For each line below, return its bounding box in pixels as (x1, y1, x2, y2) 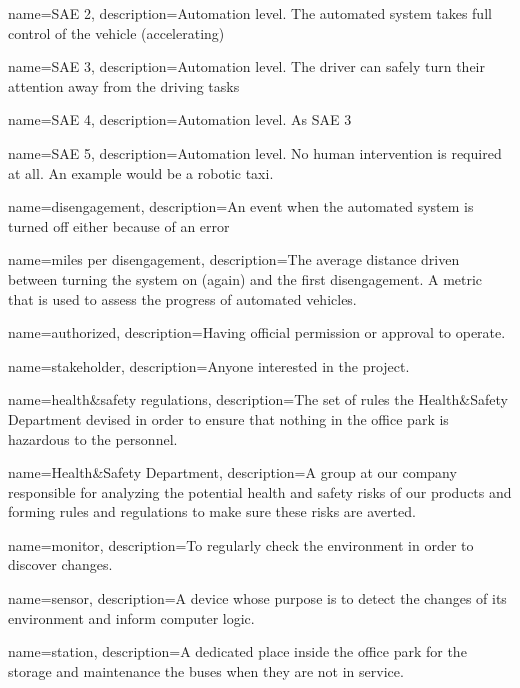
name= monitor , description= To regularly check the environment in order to (8, 534, 474, 555)
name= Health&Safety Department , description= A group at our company (8, 462, 457, 483)
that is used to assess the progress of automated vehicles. (8, 288, 357, 309)
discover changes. (8, 554, 113, 575)
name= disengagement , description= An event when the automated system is (8, 196, 474, 217)
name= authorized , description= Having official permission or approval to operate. (8, 322, 506, 343)
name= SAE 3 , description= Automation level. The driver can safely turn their (8, 56, 485, 77)
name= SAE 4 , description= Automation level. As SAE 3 (8, 109, 352, 130)
